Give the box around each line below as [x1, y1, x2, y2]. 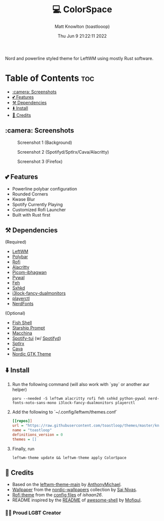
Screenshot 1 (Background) [17, 139, 72, 145]
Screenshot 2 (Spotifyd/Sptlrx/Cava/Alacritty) [17, 149, 109, 155]
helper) [12, 386, 27, 393]
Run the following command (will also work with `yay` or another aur [12, 382, 150, 387]
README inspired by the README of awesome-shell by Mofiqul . [12, 497, 142, 503]
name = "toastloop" [12, 428, 52, 433]
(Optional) [5, 310, 25, 316]
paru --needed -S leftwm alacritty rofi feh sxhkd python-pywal [12, 396, 146, 401]
